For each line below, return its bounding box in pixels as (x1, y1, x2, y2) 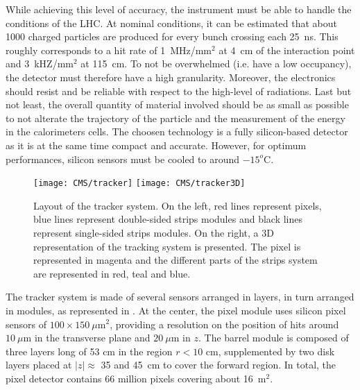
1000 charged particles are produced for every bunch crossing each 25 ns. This (6, 29, 338, 44)
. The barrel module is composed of (198, 330, 349, 345)
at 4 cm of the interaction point (218, 42, 355, 57)
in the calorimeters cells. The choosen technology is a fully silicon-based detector (6, 124, 348, 139)
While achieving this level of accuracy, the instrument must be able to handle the (6, 2, 352, 16)
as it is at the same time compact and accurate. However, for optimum (6, 137, 307, 152)
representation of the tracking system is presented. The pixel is (33, 239, 301, 253)
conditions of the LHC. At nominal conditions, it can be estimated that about (6, 15, 338, 30)
